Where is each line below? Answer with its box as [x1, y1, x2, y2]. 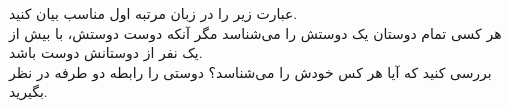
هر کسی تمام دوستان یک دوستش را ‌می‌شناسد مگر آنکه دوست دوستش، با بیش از [9, 22, 502, 43]
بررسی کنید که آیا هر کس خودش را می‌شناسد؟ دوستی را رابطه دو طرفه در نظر [9, 61, 492, 82]
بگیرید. [9, 81, 48, 102]
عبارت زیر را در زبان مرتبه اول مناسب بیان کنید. [9, 3, 298, 23]
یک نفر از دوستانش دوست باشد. [9, 42, 203, 63]
